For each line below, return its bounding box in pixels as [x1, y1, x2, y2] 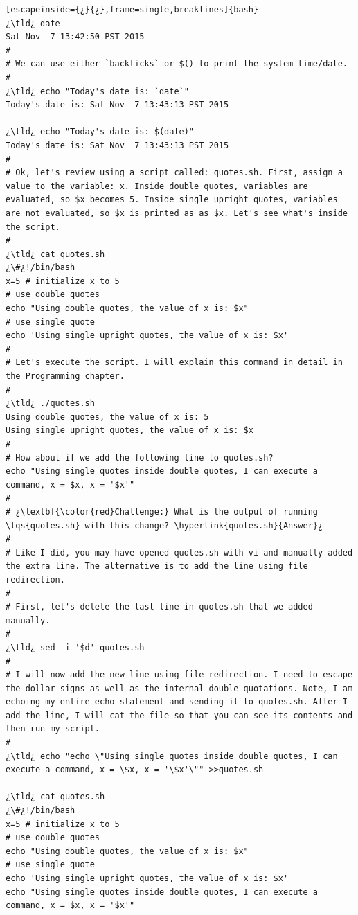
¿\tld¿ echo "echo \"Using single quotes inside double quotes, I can [6, 751, 338, 761]
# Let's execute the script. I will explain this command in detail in [6, 357, 343, 368]
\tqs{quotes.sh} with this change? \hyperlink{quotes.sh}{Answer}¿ [6, 520, 323, 531]
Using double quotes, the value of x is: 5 [6, 411, 209, 422]
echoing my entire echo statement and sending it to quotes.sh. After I [6, 697, 348, 707]
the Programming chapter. [6, 371, 125, 382]
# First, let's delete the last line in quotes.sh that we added [6, 602, 313, 612]
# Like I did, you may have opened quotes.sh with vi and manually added [6, 547, 353, 558]
